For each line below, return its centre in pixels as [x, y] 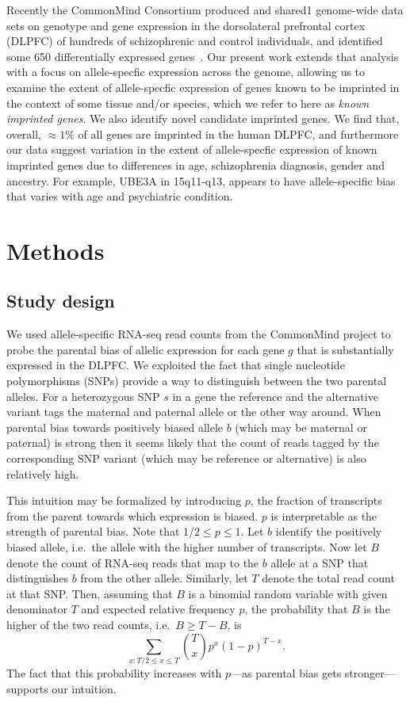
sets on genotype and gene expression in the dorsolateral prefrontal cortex [186, 25]
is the [377, 609]
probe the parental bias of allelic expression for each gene [146, 349]
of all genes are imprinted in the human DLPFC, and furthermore [238, 134]
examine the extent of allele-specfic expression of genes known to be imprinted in [203, 87]
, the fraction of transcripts [316, 500]
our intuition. [84, 688]
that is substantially [345, 349]
